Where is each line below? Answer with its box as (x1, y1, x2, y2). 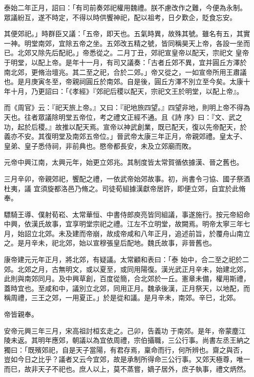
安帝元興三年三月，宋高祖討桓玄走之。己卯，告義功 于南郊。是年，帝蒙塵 (4, 325, 239, 335)
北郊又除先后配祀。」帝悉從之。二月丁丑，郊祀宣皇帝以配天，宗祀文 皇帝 (17, 47, 249, 58)
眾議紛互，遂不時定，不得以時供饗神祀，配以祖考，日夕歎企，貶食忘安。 (4, 12, 236, 22)
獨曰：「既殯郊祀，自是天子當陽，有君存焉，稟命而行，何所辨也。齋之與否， (4, 344, 247, 355)
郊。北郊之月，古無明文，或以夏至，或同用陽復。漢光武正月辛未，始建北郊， (4, 264, 250, 274)
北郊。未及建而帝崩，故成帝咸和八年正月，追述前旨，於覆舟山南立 (38, 228, 250, 238)
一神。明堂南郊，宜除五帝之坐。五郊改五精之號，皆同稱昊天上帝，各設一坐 (4, 38, 243, 48)
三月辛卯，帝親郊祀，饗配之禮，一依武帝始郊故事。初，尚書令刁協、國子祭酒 (4, 173, 250, 183)
